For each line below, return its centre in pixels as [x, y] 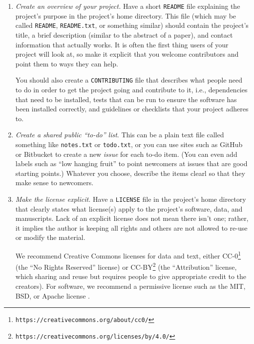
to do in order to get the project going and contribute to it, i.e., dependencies [131, 89]
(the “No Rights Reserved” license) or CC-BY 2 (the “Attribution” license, [126, 266]
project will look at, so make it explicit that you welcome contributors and [127, 54]
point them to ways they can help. [67, 63]
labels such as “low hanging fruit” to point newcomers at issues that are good [131, 163]
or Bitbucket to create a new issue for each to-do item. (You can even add [126, 154]
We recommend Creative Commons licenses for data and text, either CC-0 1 [128, 255]
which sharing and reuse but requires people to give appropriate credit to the [131, 276]
